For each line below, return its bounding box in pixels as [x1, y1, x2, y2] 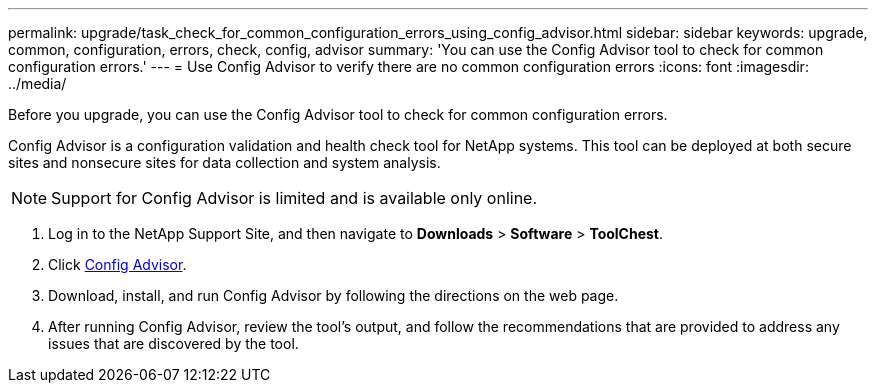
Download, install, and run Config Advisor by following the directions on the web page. [48, 287, 619, 304]
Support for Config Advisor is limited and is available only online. [51, 188, 538, 208]
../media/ [8, 75, 67, 92]
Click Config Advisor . [48, 256, 187, 273]
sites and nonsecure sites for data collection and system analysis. [8, 154, 441, 171]
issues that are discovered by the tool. [48, 335, 299, 352]
